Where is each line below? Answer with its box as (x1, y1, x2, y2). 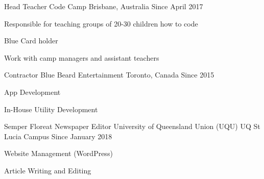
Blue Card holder (4, 35, 58, 46)
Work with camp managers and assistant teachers (4, 52, 159, 63)
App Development (4, 86, 61, 97)
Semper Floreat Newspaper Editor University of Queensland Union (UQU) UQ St (4, 121, 260, 132)
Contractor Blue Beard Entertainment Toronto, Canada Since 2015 (4, 69, 214, 80)
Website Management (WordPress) (4, 148, 113, 159)
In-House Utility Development (4, 104, 98, 114)
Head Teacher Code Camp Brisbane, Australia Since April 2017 (4, 1, 203, 11)
